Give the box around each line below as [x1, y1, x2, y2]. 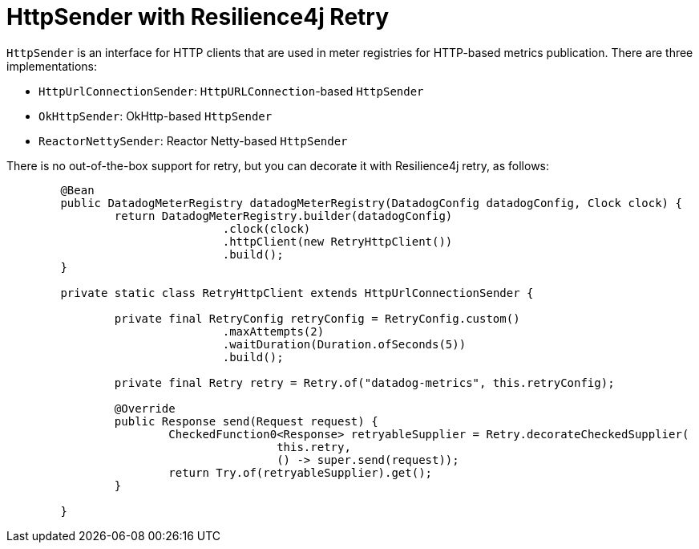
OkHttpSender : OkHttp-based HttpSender [38, 108, 273, 123]
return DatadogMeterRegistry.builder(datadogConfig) [114, 209, 453, 222]
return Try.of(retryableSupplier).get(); [168, 466, 433, 479]
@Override [114, 401, 176, 415]
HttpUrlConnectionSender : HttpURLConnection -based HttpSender [38, 83, 424, 98]
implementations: [6, 59, 98, 73]
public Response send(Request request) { [114, 414, 378, 428]
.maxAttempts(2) [222, 324, 325, 338]
